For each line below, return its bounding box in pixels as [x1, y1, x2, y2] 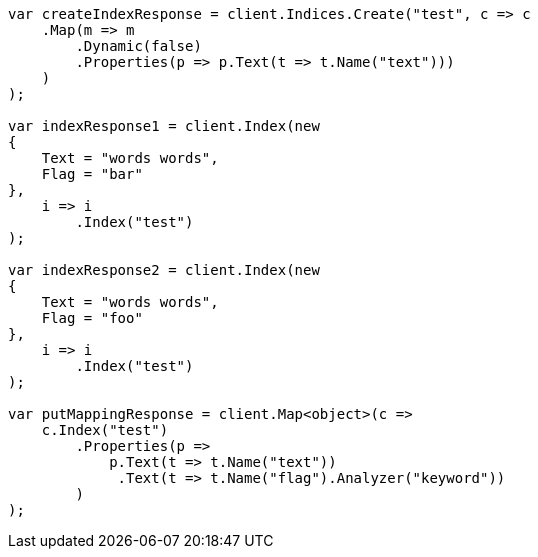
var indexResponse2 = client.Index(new [8, 262, 320, 278]
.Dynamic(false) [75, 38, 202, 54]
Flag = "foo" [41, 310, 143, 326]
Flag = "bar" [41, 166, 143, 182]
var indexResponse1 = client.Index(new [8, 118, 320, 134]
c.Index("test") [41, 422, 169, 438]
